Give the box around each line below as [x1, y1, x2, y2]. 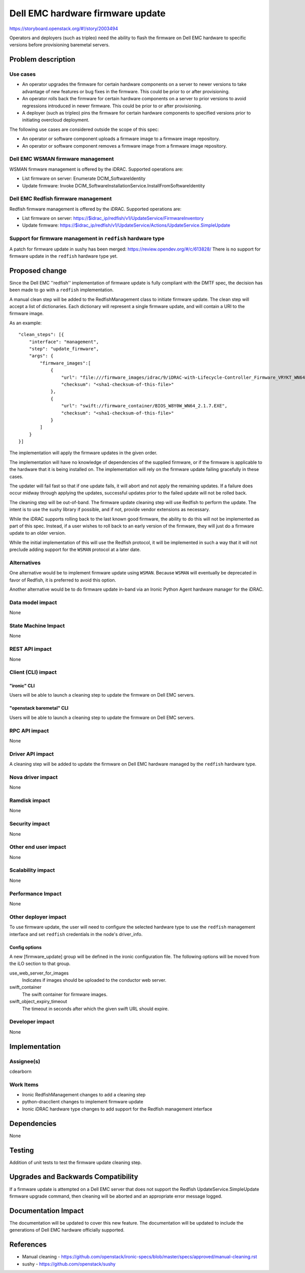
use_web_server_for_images [9, 970, 69, 976]
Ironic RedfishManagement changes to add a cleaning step [22, 1092, 146, 1098]
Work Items [9, 1081, 39, 1088]
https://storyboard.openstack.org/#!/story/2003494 [9, 25, 118, 32]
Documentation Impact [9, 1206, 84, 1215]
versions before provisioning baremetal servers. [9, 42, 110, 48]
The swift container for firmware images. [22, 991, 108, 998]
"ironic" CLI [9, 683, 35, 689]
